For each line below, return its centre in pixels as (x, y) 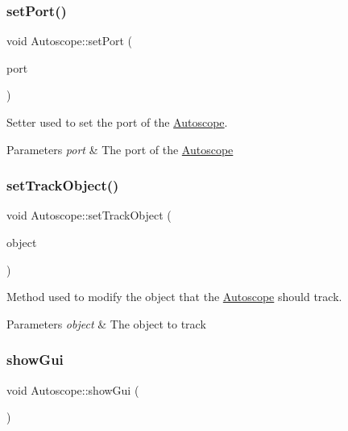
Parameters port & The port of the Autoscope (120, 149)
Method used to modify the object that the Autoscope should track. (174, 297)
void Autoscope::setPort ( (69, 41)
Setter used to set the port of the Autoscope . (117, 122)
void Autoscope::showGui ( (73, 389)
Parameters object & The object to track (106, 323)
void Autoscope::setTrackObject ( (89, 215)
